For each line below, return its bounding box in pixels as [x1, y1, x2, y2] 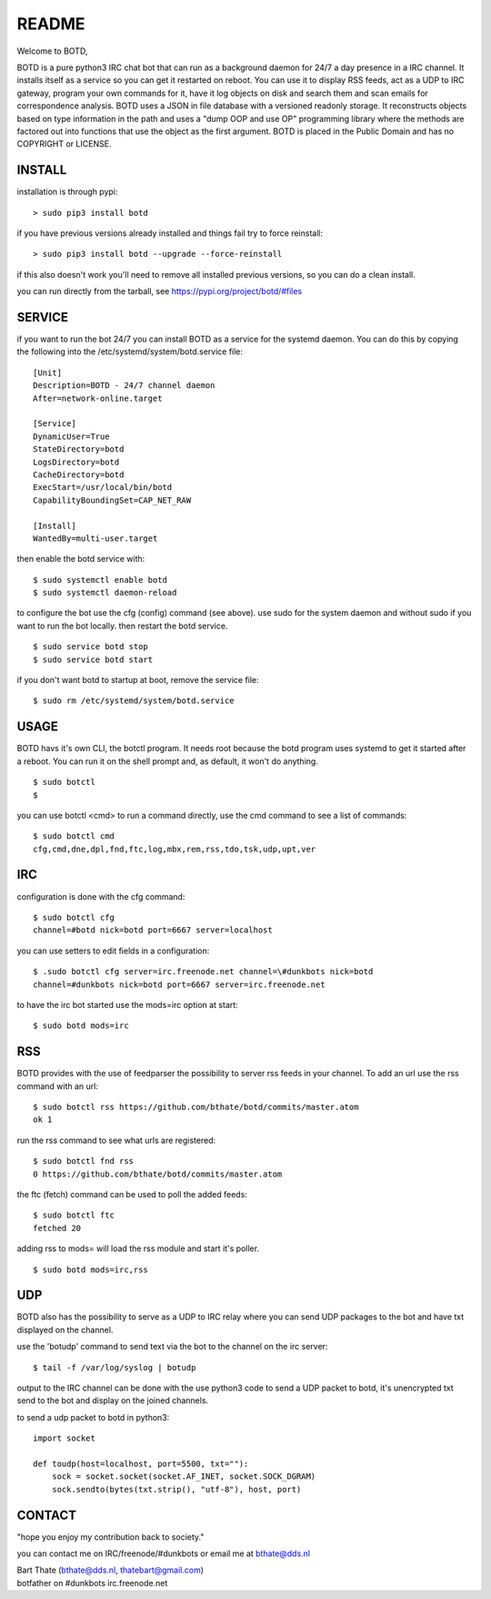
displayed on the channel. [16, 1324, 114, 1335]
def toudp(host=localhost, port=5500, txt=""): [33, 1458, 249, 1469]
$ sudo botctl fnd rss [33, 1156, 135, 1166]
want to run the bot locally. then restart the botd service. [16, 620, 228, 631]
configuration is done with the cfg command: [16, 891, 185, 901]
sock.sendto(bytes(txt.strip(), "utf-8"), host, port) [51, 1484, 302, 1494]
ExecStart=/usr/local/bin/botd [33, 483, 173, 493]
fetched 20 [33, 1223, 82, 1233]
